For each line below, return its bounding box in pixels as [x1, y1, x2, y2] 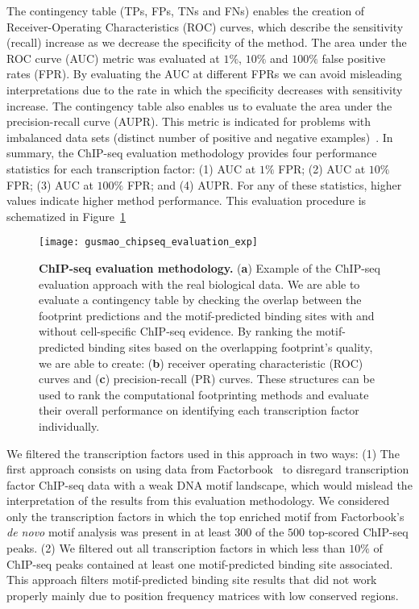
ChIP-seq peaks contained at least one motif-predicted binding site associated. [6, 555, 393, 572]
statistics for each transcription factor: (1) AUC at [6, 160, 256, 177]
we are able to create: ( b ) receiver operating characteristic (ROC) [39, 354, 363, 371]
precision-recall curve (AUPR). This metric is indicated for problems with [6, 113, 371, 130]
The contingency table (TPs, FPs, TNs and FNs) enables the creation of [6, 2, 365, 19]
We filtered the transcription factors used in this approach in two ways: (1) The [6, 444, 400, 461]
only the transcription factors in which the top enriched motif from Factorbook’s [6, 507, 404, 524]
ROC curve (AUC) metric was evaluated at [6, 49, 220, 66]
